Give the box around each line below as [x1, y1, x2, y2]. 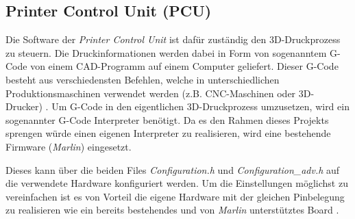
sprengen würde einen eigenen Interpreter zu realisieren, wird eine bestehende [5, 126, 331, 140]
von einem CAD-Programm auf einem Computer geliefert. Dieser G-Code [30, 59, 339, 73]
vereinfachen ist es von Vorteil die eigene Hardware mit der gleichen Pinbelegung [5, 189, 345, 203]
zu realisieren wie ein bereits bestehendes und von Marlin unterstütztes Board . [5, 203, 339, 217]
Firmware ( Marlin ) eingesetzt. [5, 139, 132, 153]
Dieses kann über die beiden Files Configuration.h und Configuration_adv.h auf [5, 162, 340, 177]
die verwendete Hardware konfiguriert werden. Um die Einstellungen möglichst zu [5, 176, 348, 190]
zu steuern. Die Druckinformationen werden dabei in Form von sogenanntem [5, 45, 327, 60]
